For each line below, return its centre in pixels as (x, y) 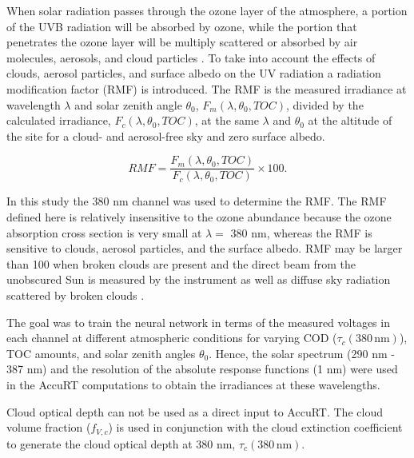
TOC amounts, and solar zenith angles (101, 353)
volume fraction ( (49, 427)
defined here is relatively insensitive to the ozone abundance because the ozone (199, 217)
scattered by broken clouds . (76, 295)
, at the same (227, 120)
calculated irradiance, (59, 120)
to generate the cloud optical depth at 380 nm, (121, 443)
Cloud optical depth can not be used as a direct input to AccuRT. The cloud (195, 411)
